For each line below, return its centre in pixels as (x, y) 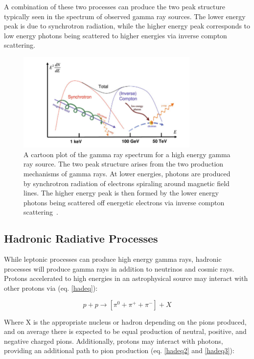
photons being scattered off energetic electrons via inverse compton (124, 202)
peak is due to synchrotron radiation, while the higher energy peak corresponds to (127, 26)
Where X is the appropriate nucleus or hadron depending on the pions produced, (125, 321)
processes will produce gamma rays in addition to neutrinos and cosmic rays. (119, 268)
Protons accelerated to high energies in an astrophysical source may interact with (126, 278)
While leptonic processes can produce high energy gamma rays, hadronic (113, 259)
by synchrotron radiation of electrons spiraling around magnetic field (127, 183)
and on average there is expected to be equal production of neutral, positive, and (125, 331)
